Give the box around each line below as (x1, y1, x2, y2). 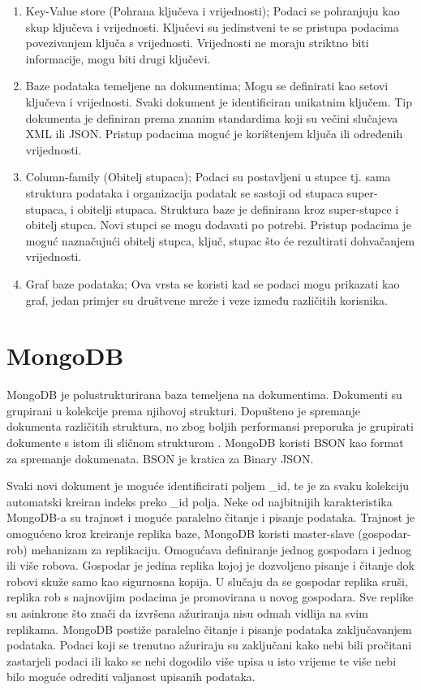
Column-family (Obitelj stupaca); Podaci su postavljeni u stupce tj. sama (25, 168, 391, 185)
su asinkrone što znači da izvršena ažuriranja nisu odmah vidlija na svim (6, 604, 368, 621)
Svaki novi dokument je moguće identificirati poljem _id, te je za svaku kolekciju (6, 477, 409, 494)
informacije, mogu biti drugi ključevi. (25, 50, 211, 67)
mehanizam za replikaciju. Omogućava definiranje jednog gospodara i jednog (31, 540, 412, 558)
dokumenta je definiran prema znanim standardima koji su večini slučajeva (25, 109, 398, 126)
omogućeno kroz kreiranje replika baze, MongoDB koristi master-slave (6, 524, 354, 541)
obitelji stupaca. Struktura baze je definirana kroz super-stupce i (77, 200, 399, 217)
